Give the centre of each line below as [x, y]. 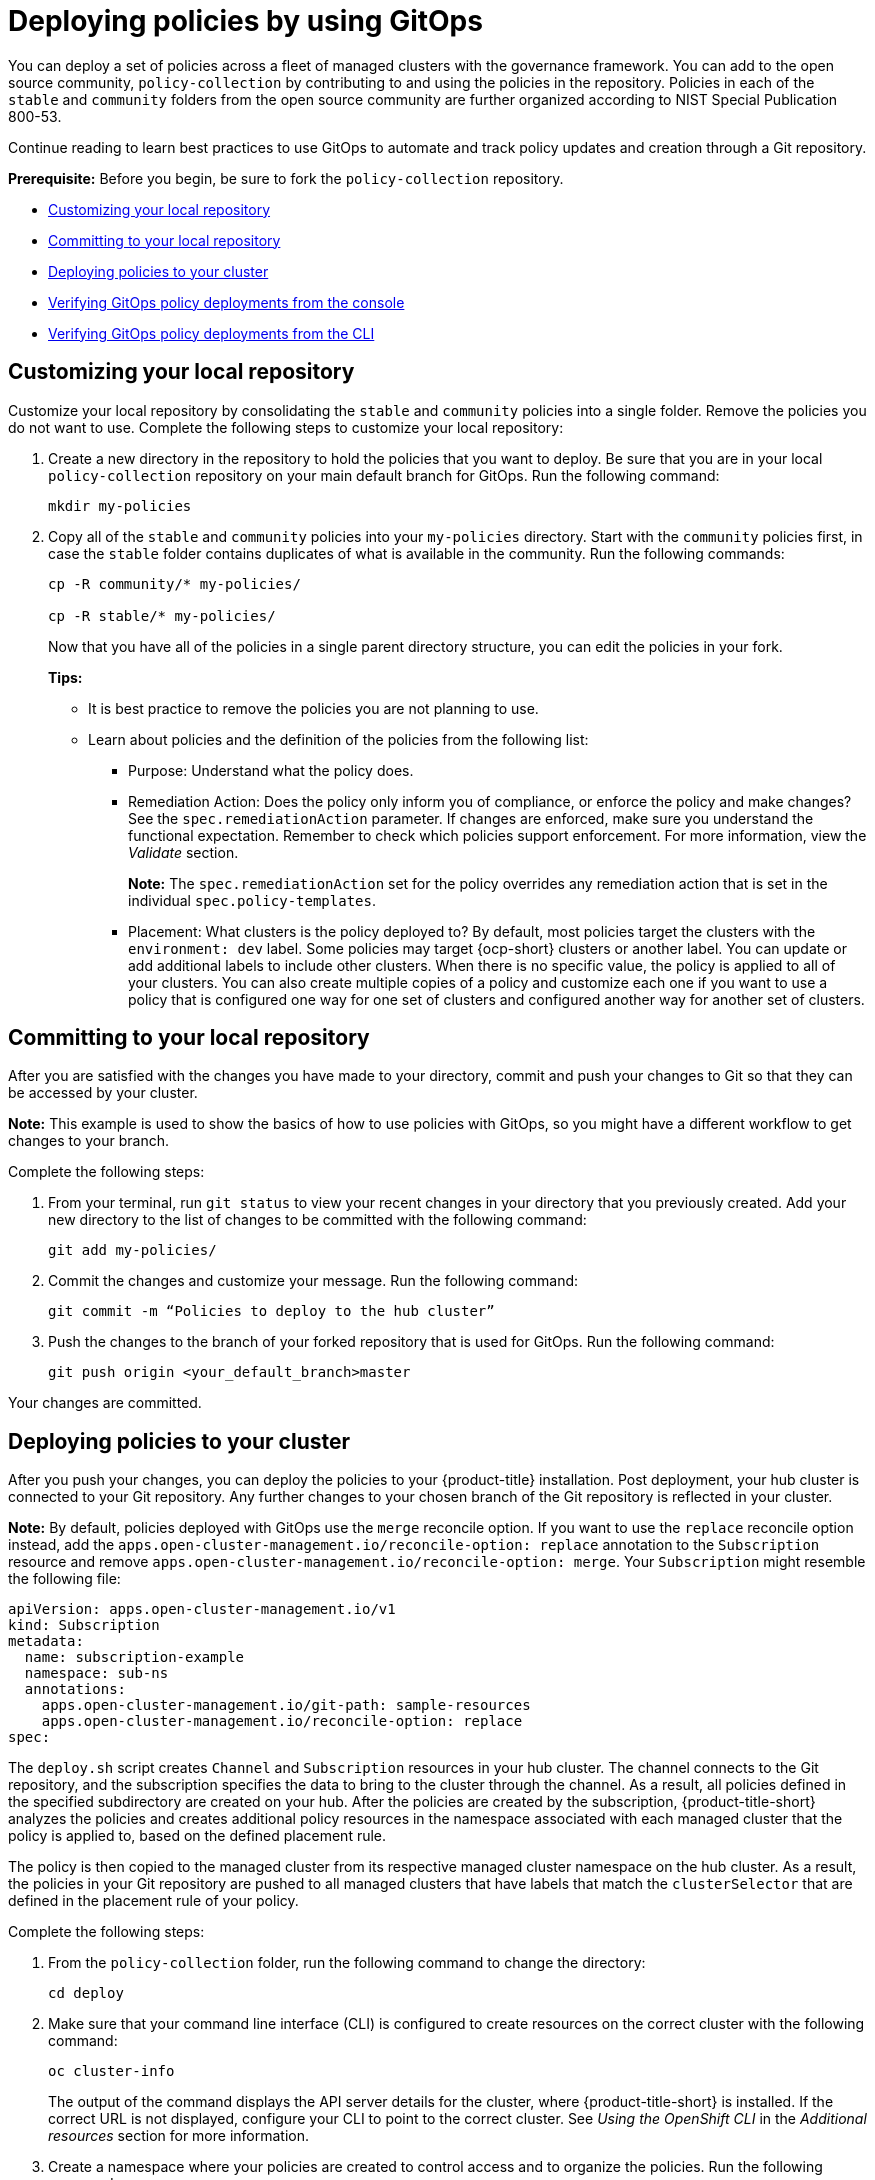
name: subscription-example [134, 1657]
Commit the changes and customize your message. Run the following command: [313, 1281]
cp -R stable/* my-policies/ [162, 615]
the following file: [64, 1579]
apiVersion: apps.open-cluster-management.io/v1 [202, 1609]
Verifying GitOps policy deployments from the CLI [211, 333]
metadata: [46, 1641]
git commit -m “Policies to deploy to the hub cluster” [271, 1311]
